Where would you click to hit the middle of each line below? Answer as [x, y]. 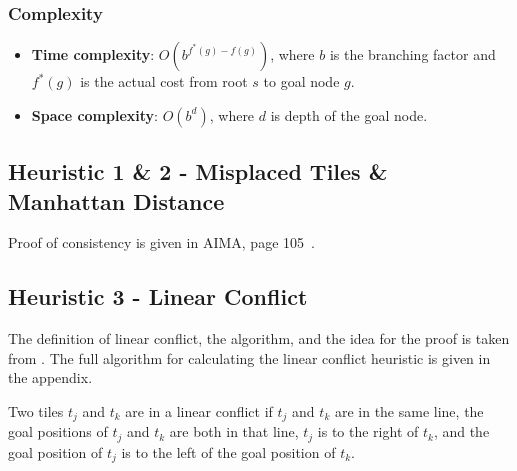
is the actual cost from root [164, 81]
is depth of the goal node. [349, 114]
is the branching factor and [412, 54]
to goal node [301, 81]
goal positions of [58, 431]
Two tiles [36, 410]
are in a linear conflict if [199, 410]
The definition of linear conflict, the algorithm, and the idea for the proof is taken [259, 338]
